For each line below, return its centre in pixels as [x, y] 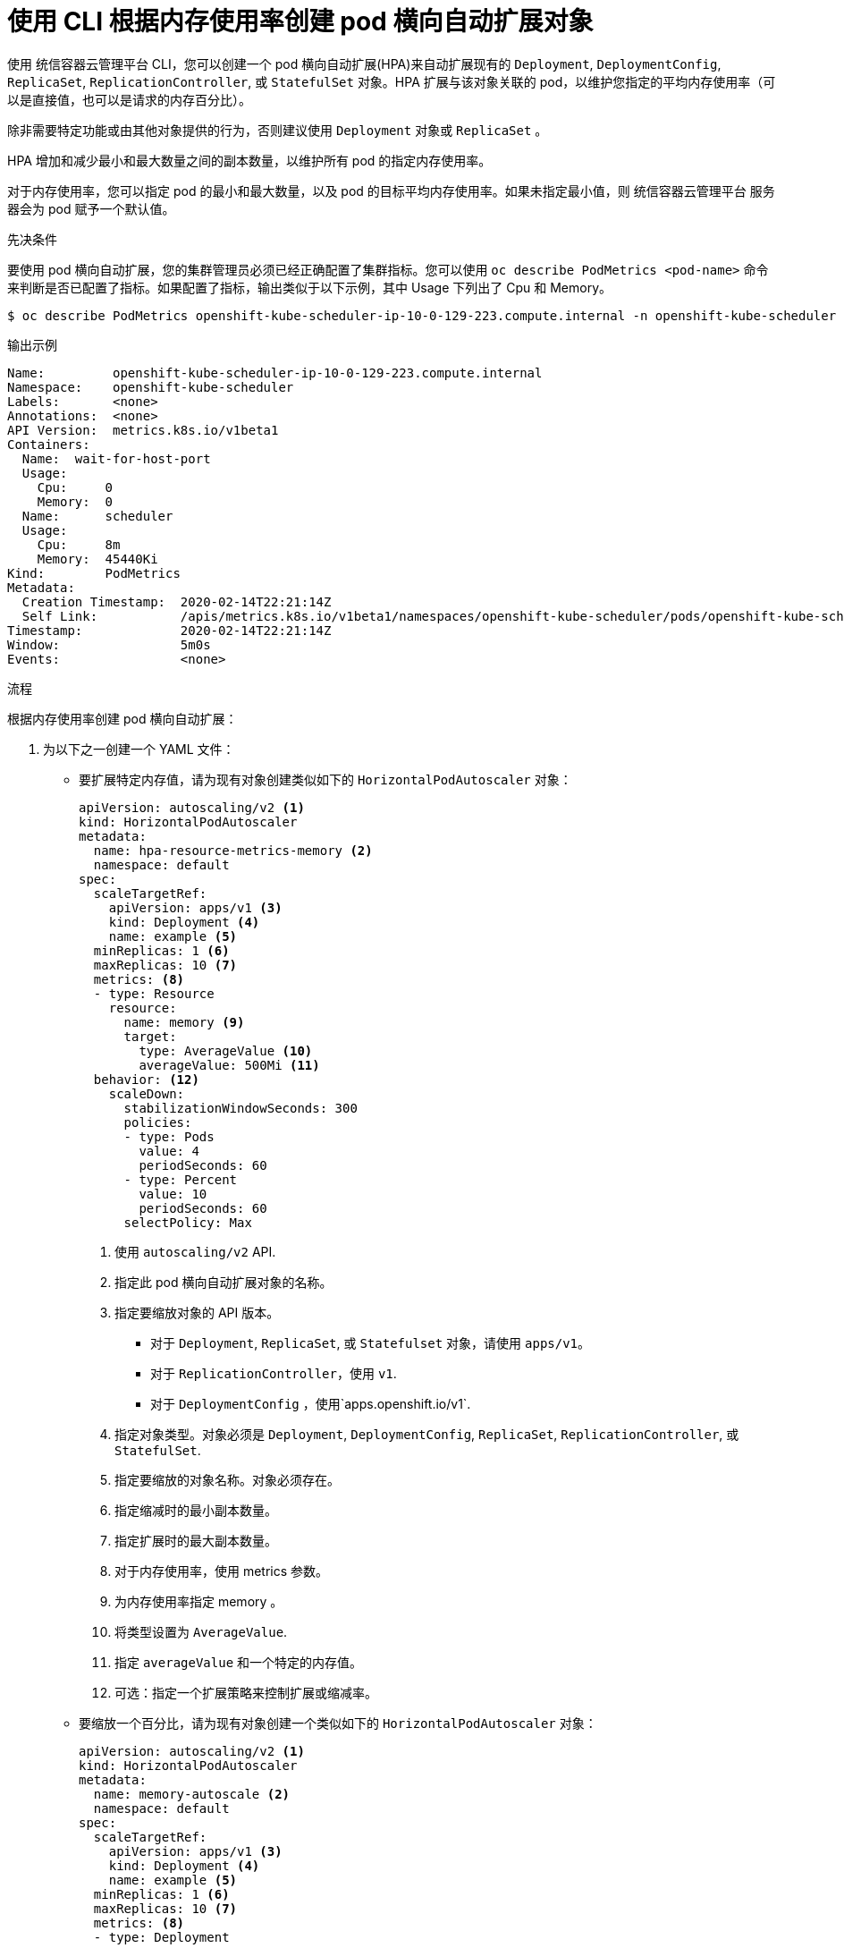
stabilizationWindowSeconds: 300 [241, 1108]
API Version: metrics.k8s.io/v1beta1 [143, 430]
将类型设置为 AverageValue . [201, 1631]
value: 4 [169, 1151]
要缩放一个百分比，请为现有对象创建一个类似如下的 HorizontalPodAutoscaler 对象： [338, 1723]
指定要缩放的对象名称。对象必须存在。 [227, 1479]
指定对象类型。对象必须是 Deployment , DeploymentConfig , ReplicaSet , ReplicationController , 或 [427, 1434]
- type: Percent [181, 1179]
